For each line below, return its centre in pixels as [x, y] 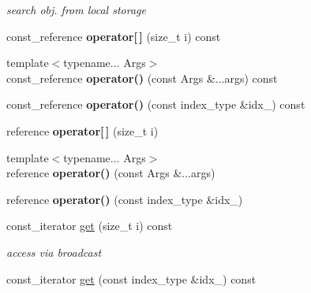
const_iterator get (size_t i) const [90, 226]
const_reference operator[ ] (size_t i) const [114, 36]
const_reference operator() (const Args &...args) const [142, 78]
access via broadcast [54, 252]
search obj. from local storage [76, 9]
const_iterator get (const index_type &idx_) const [131, 278]
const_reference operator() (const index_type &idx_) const [156, 104]
